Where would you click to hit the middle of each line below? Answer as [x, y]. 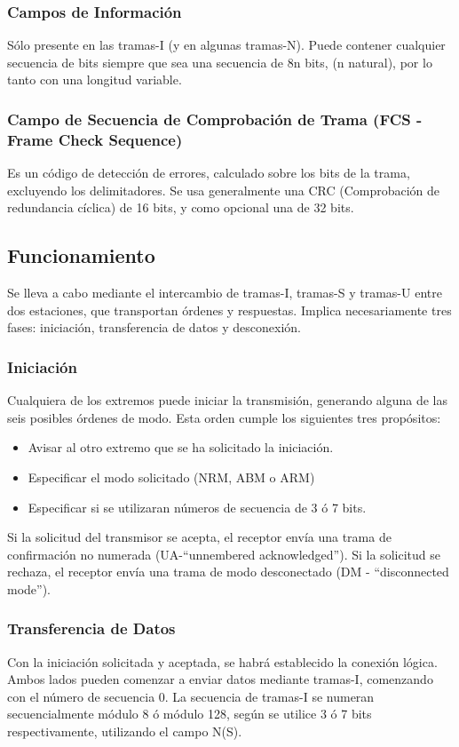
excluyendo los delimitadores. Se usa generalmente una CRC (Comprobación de [224, 190]
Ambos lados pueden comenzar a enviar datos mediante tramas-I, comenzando [220, 679]
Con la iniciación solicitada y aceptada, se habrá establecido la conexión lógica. [222, 661]
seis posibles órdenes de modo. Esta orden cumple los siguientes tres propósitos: [224, 417]
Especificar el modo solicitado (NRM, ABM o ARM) [171, 477]
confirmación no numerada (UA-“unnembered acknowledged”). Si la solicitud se [224, 554]
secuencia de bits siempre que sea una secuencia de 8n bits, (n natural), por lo [220, 62]
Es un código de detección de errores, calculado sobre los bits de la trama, [209, 173]
